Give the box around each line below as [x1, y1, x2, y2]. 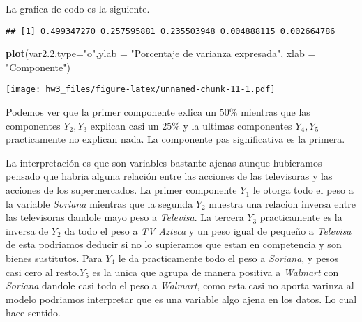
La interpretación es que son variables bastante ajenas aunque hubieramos [6, 155, 322, 169]
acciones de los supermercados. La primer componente [6, 183, 237, 197]
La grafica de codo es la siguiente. [6, 1, 150, 15]
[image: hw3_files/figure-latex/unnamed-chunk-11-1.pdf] [6, 84, 276, 95]
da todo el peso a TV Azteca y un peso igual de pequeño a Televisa [64, 223, 352, 238]
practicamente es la [259, 210, 342, 224]
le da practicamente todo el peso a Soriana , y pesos [118, 251, 339, 266]
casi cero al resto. [6, 264, 80, 279]
